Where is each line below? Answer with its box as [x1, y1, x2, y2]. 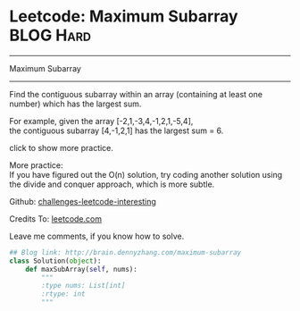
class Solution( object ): [9, 256, 102, 265]
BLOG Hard [9, 25, 92, 46]
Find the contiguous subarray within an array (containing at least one [9, 88, 263, 99]
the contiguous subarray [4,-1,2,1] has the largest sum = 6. [9, 125, 224, 136]
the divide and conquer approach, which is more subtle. [9, 179, 215, 189]
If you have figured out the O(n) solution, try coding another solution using [9, 169, 283, 180]
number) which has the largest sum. [9, 98, 142, 109]
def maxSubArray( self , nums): [25, 265, 138, 273]
